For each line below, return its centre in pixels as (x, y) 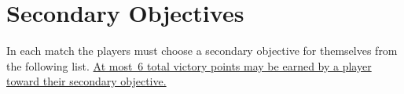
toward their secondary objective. (86, 81)
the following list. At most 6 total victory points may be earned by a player (189, 65)
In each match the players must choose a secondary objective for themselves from (202, 51)
